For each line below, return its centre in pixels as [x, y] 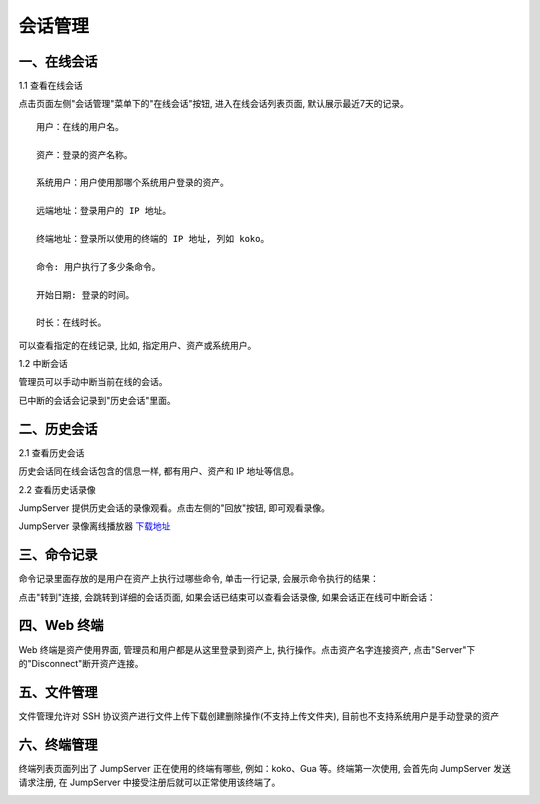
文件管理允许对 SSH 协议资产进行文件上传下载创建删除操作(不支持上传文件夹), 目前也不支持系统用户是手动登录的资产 [259, 716]
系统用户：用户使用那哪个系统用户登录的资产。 [132, 183]
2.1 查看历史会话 [51, 452]
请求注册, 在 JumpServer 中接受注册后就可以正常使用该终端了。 [149, 782]
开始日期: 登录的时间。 [85, 294]
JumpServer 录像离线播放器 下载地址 [94, 526]
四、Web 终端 [61, 625]
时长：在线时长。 [71, 323]
